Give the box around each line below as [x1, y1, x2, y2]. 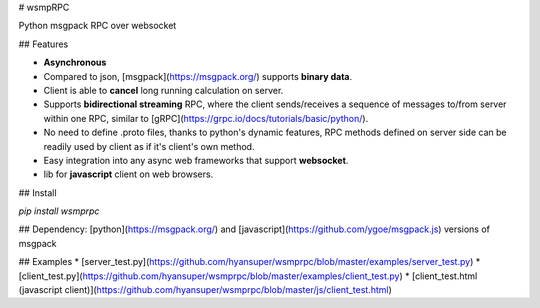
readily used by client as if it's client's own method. [43, 140, 255, 152]
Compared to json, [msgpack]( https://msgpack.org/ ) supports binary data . [43, 70, 353, 82]
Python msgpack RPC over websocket [18, 20, 177, 32]
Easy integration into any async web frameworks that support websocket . [43, 154, 349, 166]
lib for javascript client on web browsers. [43, 168, 214, 180]
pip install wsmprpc [18, 205, 100, 217]
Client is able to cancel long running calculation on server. [43, 84, 284, 96]
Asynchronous [43, 56, 107, 69]
